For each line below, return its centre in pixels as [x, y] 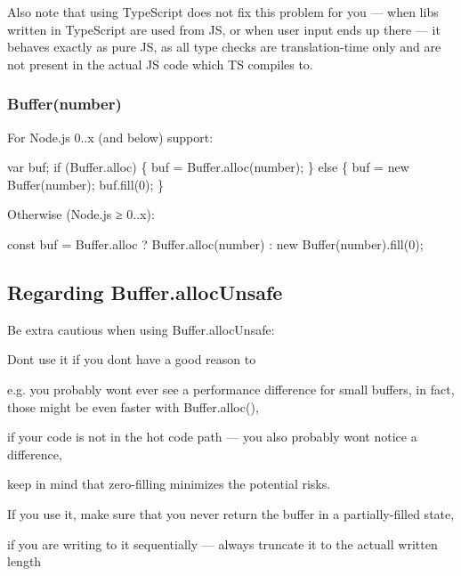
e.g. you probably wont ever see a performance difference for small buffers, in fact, [231, 389]
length [24, 561]
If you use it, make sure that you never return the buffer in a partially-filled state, [231, 513]
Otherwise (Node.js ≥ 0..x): [81, 214]
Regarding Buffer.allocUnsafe [145, 292]
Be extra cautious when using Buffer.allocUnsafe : [141, 329]
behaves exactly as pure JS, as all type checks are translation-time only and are [224, 47]
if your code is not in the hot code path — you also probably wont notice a [212, 437]
